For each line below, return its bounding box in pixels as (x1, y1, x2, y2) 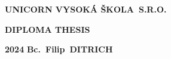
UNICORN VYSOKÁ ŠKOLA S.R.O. (5, 3, 167, 15)
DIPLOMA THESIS (5, 23, 90, 35)
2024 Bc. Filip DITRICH (5, 43, 113, 55)
